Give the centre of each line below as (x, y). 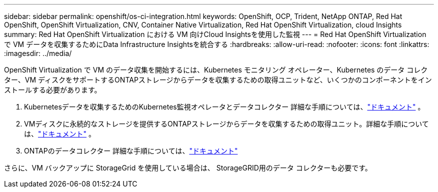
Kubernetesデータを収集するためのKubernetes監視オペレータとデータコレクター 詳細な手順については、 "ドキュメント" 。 (224, 107)
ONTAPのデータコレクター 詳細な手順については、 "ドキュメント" (131, 151)
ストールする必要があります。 (53, 90)
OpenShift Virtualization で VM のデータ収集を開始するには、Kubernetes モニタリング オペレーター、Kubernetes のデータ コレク (216, 70)
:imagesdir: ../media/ (38, 53)
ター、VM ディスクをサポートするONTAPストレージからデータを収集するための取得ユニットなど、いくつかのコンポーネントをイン (218, 80)
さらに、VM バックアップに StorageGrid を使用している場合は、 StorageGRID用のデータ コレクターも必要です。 (188, 168)
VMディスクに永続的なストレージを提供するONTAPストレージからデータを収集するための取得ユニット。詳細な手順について (226, 124)
